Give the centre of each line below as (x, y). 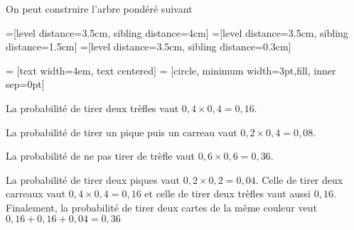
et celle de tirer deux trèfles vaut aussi (227, 193)
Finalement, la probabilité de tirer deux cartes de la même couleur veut (161, 207)
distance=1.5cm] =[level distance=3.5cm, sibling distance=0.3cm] (149, 46)
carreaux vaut (36, 193)
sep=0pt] (25, 84)
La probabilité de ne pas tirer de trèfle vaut (101, 156)
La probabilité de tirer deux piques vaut (93, 179)
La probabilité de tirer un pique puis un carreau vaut (122, 132)
